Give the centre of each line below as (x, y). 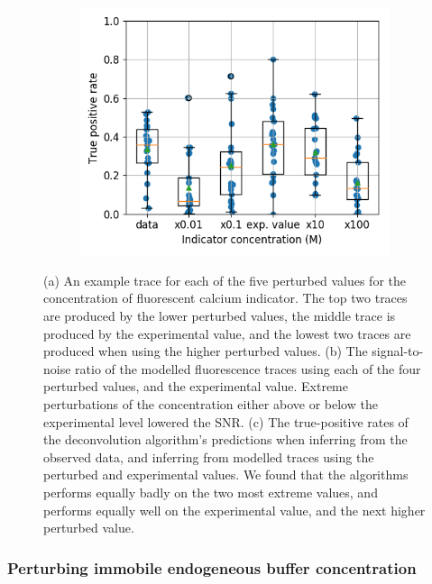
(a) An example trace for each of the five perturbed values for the (225, 280)
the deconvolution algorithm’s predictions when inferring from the (225, 439)
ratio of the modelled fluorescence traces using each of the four (248, 368)
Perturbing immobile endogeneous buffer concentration (212, 567)
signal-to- (398, 351)
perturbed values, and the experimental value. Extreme (196, 386)
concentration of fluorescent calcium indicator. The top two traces (225, 298)
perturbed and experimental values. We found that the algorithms (226, 474)
